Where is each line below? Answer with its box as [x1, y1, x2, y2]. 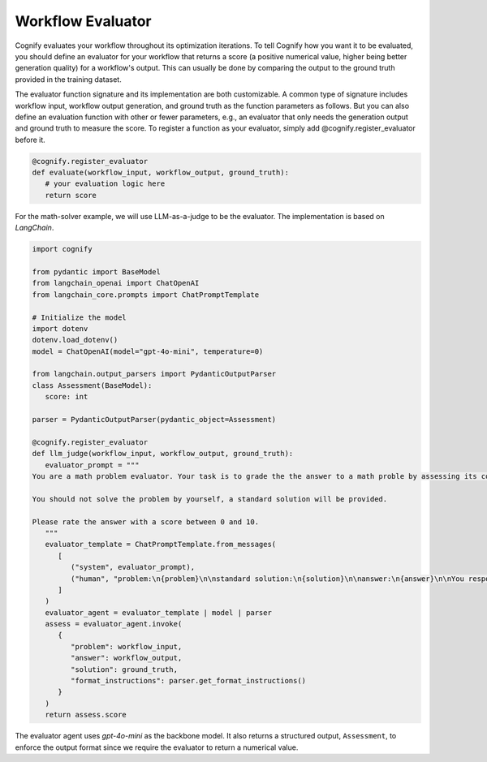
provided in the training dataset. [15, 74, 122, 84]
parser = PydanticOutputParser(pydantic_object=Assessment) [32, 415, 277, 424]
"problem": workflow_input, [70, 642, 183, 651]
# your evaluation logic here [45, 179, 166, 188]
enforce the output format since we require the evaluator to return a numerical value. [15, 743, 299, 752]
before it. [15, 135, 46, 144]
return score [45, 191, 97, 200]
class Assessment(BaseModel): [32, 381, 153, 390]
